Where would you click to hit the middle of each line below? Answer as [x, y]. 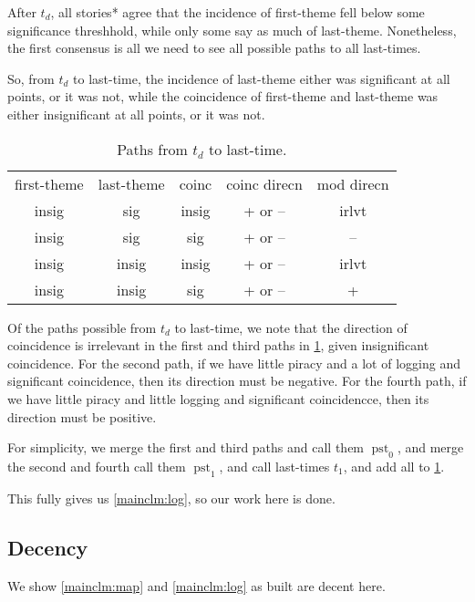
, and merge [430, 447]
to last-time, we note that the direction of [291, 327]
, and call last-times [274, 466]
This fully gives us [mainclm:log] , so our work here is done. [171, 498]
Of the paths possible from [82, 327]
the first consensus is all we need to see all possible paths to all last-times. [214, 48]
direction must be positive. [82, 416]
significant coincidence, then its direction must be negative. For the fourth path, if [237, 381]
